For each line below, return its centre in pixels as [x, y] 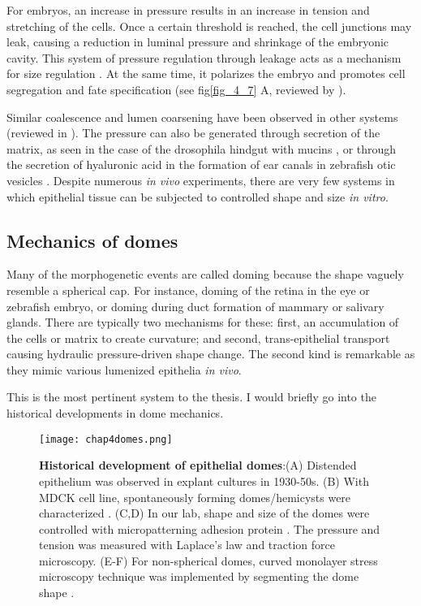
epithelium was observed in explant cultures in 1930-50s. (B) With [204, 480]
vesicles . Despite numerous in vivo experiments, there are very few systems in [201, 180]
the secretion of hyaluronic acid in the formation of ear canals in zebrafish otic [201, 164]
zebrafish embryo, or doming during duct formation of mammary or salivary [195, 306]
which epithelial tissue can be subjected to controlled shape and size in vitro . [198, 196]
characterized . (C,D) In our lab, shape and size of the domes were [204, 513]
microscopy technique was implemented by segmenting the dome [199, 576]
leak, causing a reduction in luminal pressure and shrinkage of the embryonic [198, 42]
